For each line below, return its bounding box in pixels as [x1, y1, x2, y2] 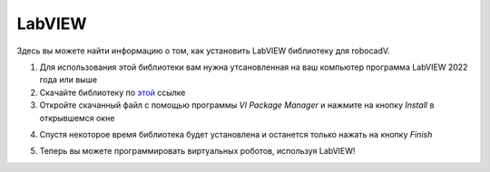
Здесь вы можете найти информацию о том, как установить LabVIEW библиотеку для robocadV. [16, 45, 390, 56]
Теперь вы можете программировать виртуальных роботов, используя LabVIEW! [39, 146, 356, 157]
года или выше [39, 74, 98, 85]
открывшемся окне [39, 112, 115, 123]
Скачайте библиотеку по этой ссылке [39, 87, 186, 98]
